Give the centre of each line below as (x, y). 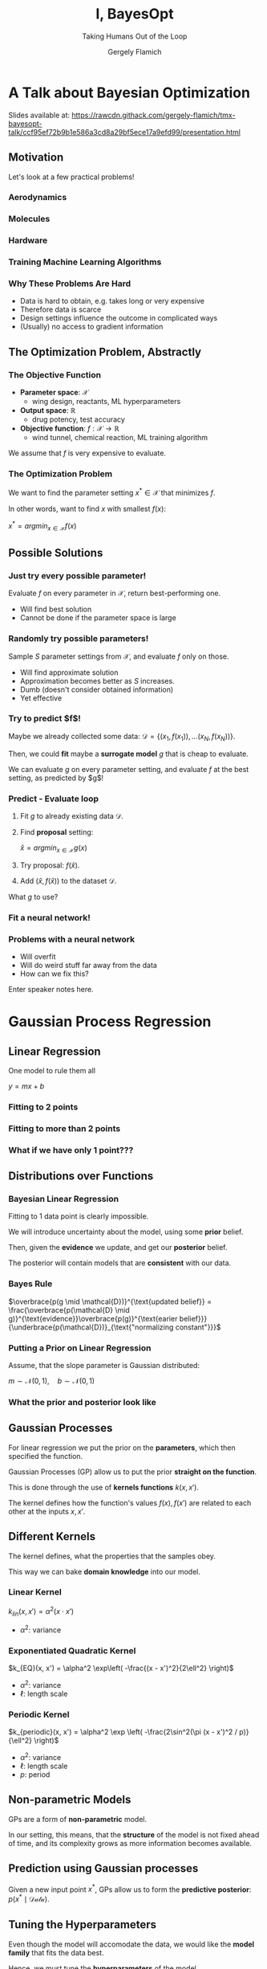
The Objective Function (55, 374)
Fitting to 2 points (43, 1107)
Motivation (36, 157)
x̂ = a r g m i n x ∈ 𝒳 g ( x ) (54, 848)
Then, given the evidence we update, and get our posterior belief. (118, 1248)
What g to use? (33, 897)
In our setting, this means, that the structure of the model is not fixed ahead (134, 1834)
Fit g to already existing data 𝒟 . (72, 815)
